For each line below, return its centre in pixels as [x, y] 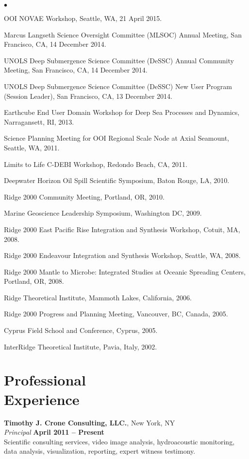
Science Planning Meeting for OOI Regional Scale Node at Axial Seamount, [117, 138]
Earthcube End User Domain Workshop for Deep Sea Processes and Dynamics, [122, 112]
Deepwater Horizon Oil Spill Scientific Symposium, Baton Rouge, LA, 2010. [117, 180]
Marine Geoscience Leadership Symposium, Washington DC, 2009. [103, 213]
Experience [42, 399]
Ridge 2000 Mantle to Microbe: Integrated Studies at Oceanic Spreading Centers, [125, 271]
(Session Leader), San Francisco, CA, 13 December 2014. [88, 96]
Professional [45, 380]
